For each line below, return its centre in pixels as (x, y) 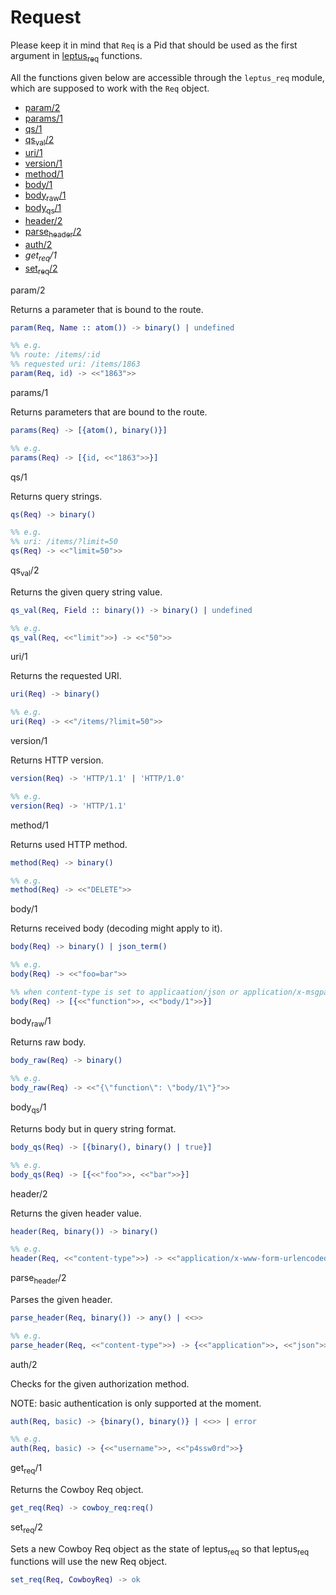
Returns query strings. (56, 496)
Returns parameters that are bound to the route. (109, 412)
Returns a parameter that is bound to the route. (107, 309)
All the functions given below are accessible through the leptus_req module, (167, 77)
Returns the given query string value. (86, 592)
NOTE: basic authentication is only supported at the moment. (136, 1403)
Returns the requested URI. (66, 676)
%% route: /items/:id (55, 355)
